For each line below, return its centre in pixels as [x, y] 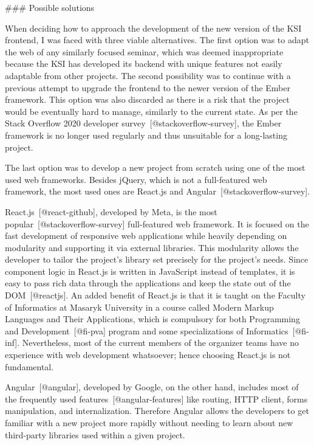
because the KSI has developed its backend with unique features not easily [144, 64]
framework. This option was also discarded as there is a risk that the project [147, 99]
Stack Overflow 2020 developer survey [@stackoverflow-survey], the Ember [143, 123]
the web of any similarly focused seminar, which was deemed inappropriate [144, 51]
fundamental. [29, 366]
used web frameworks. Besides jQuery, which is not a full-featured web [136, 179]
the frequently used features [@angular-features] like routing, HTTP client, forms [156, 398]
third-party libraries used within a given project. [95, 434]
